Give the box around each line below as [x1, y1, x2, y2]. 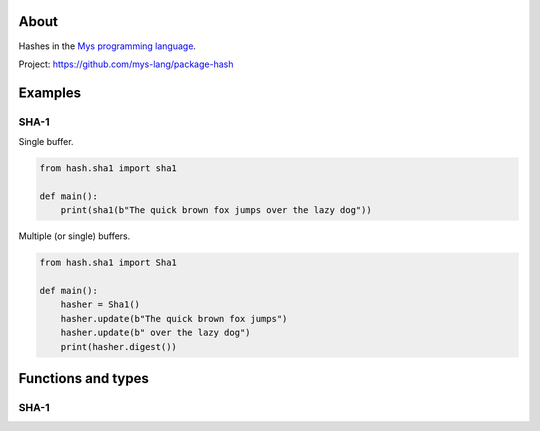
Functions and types [18, 370, 149, 387]
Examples [18, 84, 82, 101]
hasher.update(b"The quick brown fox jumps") [60, 313, 288, 324]
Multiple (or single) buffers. [18, 230, 131, 242]
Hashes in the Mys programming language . [18, 40, 197, 52]
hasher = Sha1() [60, 299, 140, 310]
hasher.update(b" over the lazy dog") [60, 327, 251, 339]
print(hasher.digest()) [60, 341, 177, 352]
